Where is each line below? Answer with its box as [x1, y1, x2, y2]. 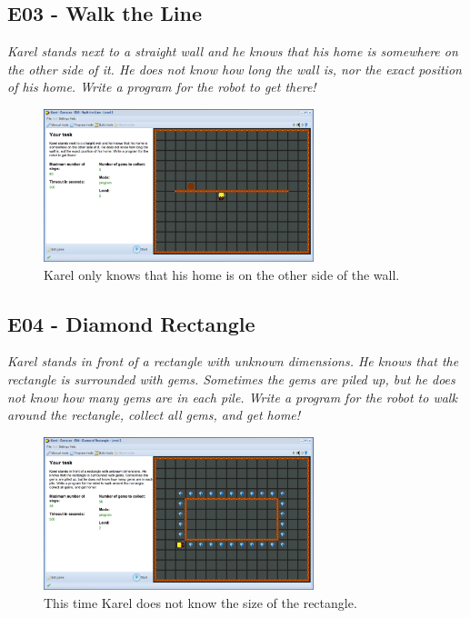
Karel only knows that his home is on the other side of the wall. [44, 264, 400, 284]
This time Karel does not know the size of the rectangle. [44, 593, 357, 612]
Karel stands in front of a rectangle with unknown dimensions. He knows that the [7, 352, 459, 371]
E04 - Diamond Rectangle [7, 309, 255, 337]
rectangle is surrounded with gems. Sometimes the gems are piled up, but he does [7, 370, 455, 389]
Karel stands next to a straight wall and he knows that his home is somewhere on [7, 42, 458, 61]
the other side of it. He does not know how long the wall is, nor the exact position [7, 59, 462, 78]
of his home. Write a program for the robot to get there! [7, 77, 316, 96]
